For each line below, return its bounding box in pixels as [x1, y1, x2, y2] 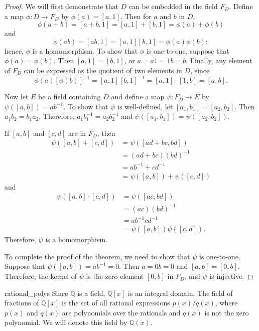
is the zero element [86, 271, 144, 281]
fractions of [5, 297, 39, 308]
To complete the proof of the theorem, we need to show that [5, 251, 190, 261]
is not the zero [204, 307, 249, 317]
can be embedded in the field [128, 1, 218, 11]
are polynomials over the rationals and [62, 307, 181, 317]
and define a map [111, 91, 165, 102]
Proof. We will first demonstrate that [5, 1, 118, 11]
